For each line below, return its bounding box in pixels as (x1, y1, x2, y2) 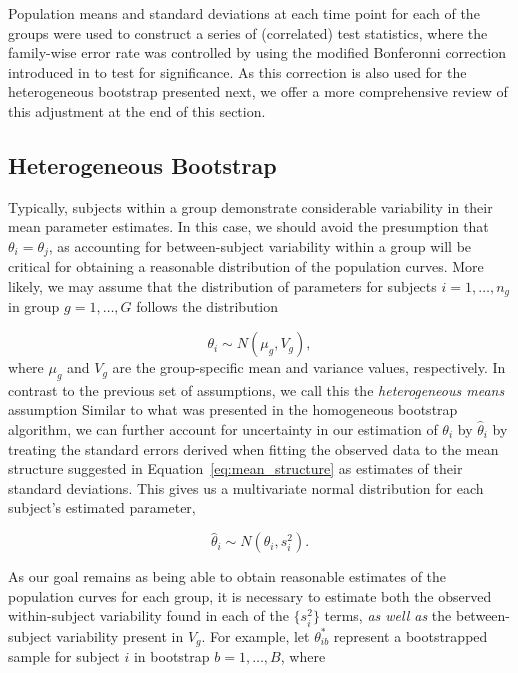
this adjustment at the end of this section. (8, 100, 266, 121)
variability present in (56, 625, 184, 646)
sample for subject (8, 646, 120, 667)
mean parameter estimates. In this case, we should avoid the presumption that (8, 216, 489, 237)
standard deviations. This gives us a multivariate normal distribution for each (8, 477, 484, 498)
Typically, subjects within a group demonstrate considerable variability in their (8, 196, 493, 217)
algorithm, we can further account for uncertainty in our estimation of (8, 419, 438, 440)
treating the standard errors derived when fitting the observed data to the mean (8, 438, 499, 459)
